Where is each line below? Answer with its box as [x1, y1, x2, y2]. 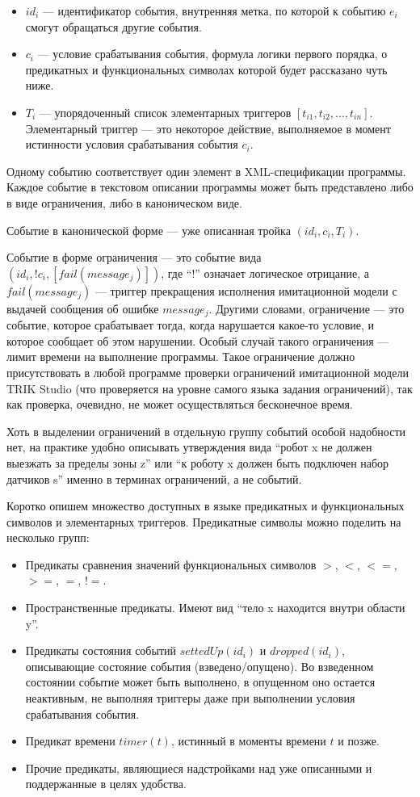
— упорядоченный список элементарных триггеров [39, 103, 292, 120]
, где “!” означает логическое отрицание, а [161, 264, 369, 281]
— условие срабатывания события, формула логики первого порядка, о [37, 45, 388, 62]
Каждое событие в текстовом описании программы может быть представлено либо [6, 178, 414, 195]
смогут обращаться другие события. [25, 18, 202, 35]
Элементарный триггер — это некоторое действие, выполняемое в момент [25, 120, 391, 136]
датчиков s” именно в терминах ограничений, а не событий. [6, 470, 302, 487]
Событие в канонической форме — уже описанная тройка [6, 221, 291, 238]
